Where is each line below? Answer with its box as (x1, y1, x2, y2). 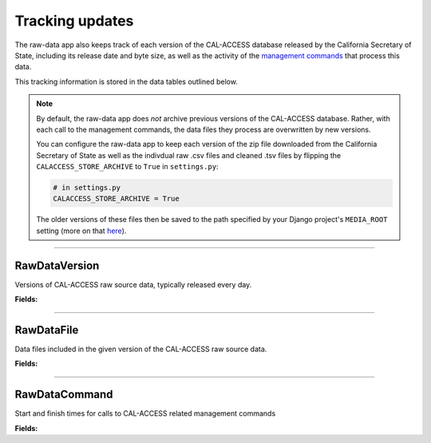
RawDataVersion (14, 259, 100, 272)
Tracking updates (14, 12, 134, 30)
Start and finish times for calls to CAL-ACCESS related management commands (14, 409, 276, 418)
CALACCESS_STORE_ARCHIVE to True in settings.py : (36, 162, 219, 172)
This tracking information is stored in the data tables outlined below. (14, 77, 239, 86)
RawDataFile (14, 323, 79, 337)
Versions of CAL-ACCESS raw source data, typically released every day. (14, 279, 252, 289)
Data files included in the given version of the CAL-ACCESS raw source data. (14, 344, 267, 354)
